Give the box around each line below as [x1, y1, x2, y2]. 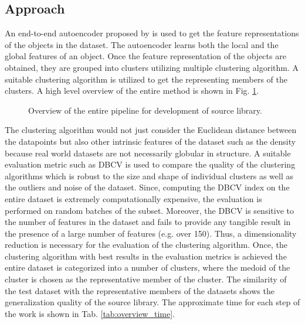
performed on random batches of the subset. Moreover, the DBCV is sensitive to [5, 204, 294, 216]
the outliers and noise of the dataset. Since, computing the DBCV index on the [5, 181, 290, 193]
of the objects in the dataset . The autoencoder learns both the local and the [5, 38, 279, 50]
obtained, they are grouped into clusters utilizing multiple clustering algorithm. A [5, 61, 299, 73]
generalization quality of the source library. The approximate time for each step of [5, 296, 300, 308]
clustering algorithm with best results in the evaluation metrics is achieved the [5, 250, 287, 262]
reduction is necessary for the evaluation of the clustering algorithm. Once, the [5, 238, 287, 251]
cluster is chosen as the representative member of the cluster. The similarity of [5, 273, 287, 285]
